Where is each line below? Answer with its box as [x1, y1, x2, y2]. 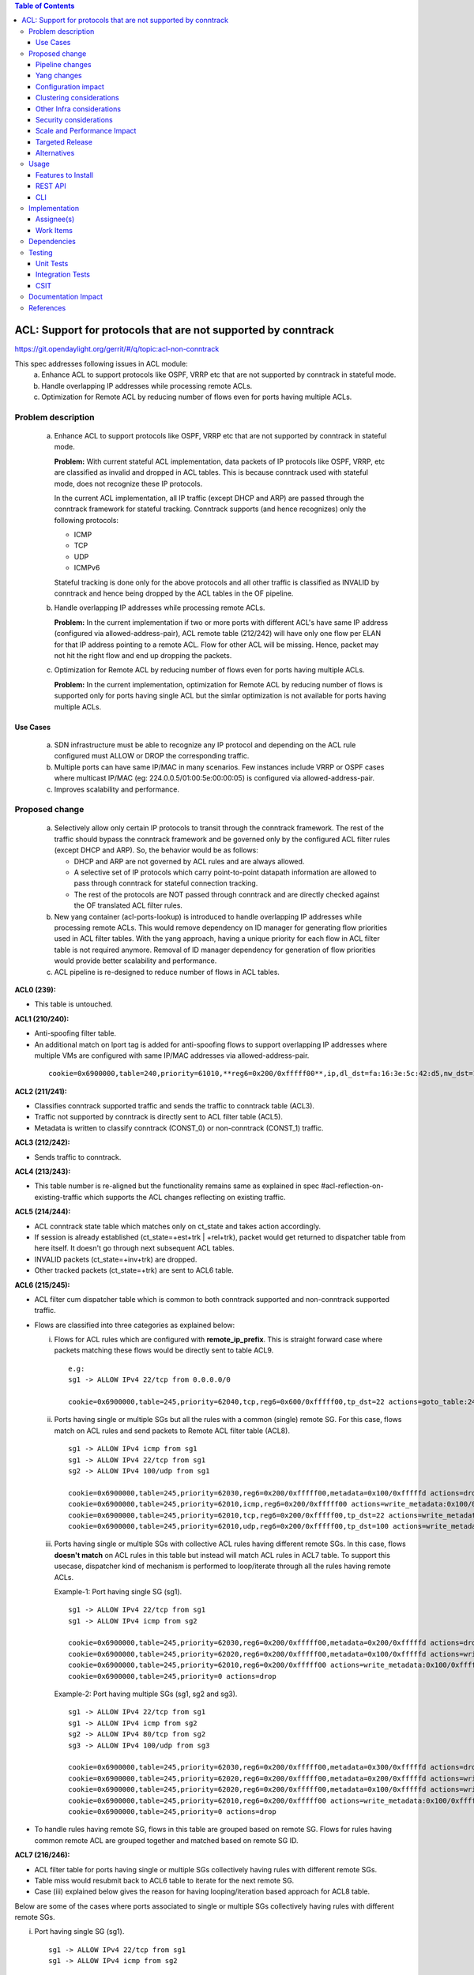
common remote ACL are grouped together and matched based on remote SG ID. [34, 1835, 299, 1845]
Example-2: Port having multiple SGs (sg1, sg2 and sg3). [54, 1689, 238, 1698]
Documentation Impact [28, 292, 103, 302]
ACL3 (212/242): [14, 1138, 70, 1147]
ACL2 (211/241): [14, 1086, 67, 1096]
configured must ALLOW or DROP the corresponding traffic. [54, 751, 250, 761]
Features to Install [36, 170, 94, 179]
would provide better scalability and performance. [54, 956, 217, 965]
